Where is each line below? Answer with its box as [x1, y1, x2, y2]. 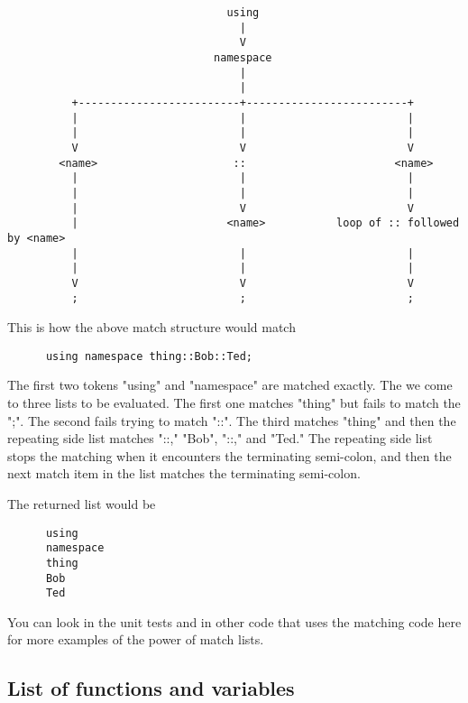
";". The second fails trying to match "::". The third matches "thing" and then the [7, 411, 456, 430]
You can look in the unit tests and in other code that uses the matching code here [7, 612, 462, 631]
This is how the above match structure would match [7, 318, 296, 337]
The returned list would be [7, 494, 156, 513]
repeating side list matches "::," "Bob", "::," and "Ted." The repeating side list [7, 429, 433, 448]
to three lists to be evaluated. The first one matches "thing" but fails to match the [7, 393, 461, 412]
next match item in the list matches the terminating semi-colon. [7, 464, 361, 483]
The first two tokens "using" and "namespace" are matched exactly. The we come [7, 375, 453, 394]
